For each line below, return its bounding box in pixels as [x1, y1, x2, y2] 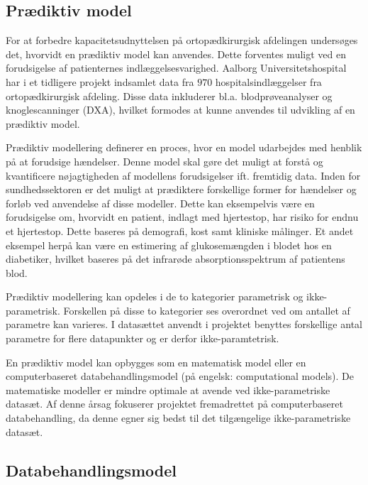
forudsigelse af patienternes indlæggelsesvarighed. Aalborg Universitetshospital [6, 60, 347, 75]
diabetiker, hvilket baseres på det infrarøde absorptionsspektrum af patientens [6, 251, 345, 266]
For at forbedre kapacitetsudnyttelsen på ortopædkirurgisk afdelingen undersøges [6, 33, 358, 48]
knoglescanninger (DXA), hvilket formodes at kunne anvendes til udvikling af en [6, 102, 355, 117]
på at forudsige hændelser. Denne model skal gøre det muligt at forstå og [6, 153, 323, 168]
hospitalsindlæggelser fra [215, 74, 322, 89]
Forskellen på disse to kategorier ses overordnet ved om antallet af [63, 303, 350, 317]
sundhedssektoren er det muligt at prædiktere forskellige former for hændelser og [6, 182, 357, 197]
